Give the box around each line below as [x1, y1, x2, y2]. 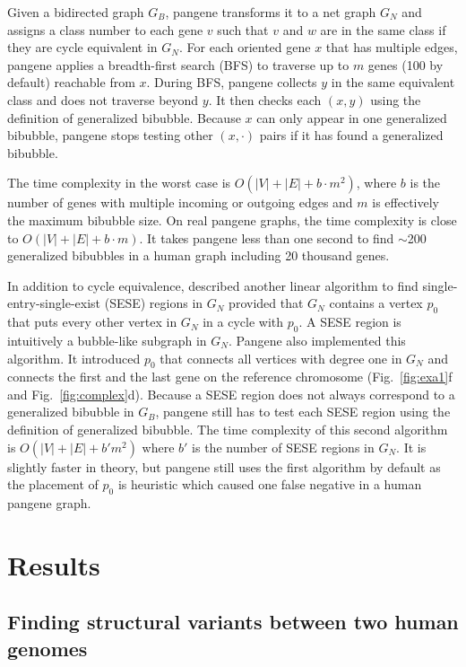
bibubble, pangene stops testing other [7, 126, 213, 145]
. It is [396, 437, 427, 456]
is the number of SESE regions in [192, 437, 375, 456]
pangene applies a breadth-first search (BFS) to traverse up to [7, 55, 349, 74]
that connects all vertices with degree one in [160, 348, 402, 367]
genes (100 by [367, 55, 444, 74]
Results [7, 546, 100, 583]
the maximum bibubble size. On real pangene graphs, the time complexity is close [7, 210, 457, 229]
